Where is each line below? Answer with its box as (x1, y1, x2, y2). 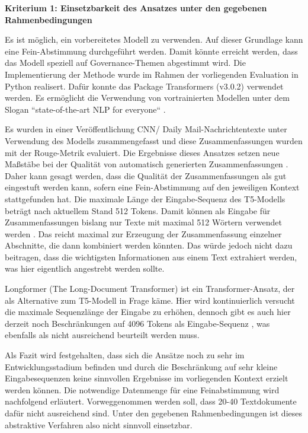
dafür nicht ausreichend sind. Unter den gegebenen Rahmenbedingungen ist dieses (5, 407, 302, 419)
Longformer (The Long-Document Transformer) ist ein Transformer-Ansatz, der (5, 282, 295, 295)
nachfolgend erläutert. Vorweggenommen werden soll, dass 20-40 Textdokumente (5, 395, 297, 407)
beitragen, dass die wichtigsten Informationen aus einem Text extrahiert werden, (5, 250, 297, 263)
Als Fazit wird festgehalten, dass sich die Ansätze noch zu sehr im (5, 349, 245, 361)
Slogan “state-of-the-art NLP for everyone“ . (5, 103, 166, 115)
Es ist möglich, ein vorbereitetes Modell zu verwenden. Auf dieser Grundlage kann (5, 33, 303, 46)
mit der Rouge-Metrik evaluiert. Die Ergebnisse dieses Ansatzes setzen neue (5, 146, 280, 158)
